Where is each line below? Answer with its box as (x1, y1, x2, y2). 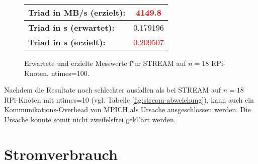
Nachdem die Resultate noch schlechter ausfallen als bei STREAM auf (4, 85, 221, 95)
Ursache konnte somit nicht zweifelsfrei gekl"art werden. (4, 114, 176, 124)
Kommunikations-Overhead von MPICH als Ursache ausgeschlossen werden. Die (4, 104, 251, 115)
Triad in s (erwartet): (28, 22, 115, 33)
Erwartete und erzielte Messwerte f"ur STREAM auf (24, 58, 186, 68)
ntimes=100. (51, 67, 90, 78)
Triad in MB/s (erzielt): (28, 7, 126, 18)
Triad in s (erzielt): (28, 36, 106, 48)
